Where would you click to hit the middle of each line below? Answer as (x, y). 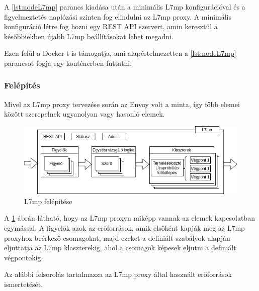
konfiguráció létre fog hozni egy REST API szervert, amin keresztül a (111, 26)
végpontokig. (24, 257)
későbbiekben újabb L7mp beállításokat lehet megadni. (89, 36)
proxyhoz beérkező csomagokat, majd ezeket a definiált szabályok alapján (117, 237)
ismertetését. (24, 284)
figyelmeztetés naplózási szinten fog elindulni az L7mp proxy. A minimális (118, 16)
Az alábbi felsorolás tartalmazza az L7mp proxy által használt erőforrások (118, 274)
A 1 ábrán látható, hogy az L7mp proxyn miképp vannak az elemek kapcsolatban (129, 218)
